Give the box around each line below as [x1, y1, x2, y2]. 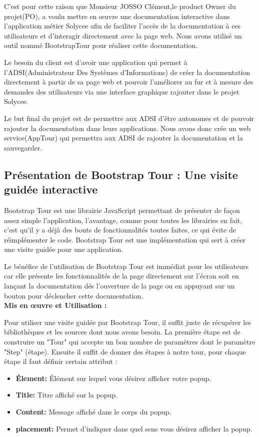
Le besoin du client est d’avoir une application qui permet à [4, 56, 187, 67]
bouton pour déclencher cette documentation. [4, 290, 143, 300]
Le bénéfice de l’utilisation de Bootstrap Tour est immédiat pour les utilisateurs [4, 260, 249, 271]
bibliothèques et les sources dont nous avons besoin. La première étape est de [4, 326, 240, 337]
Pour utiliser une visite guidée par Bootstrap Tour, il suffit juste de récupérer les [4, 316, 251, 327]
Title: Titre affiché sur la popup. [15, 389, 118, 400]
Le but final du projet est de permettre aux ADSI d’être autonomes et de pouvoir [4, 112, 254, 123]
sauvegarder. [4, 142, 42, 152]
